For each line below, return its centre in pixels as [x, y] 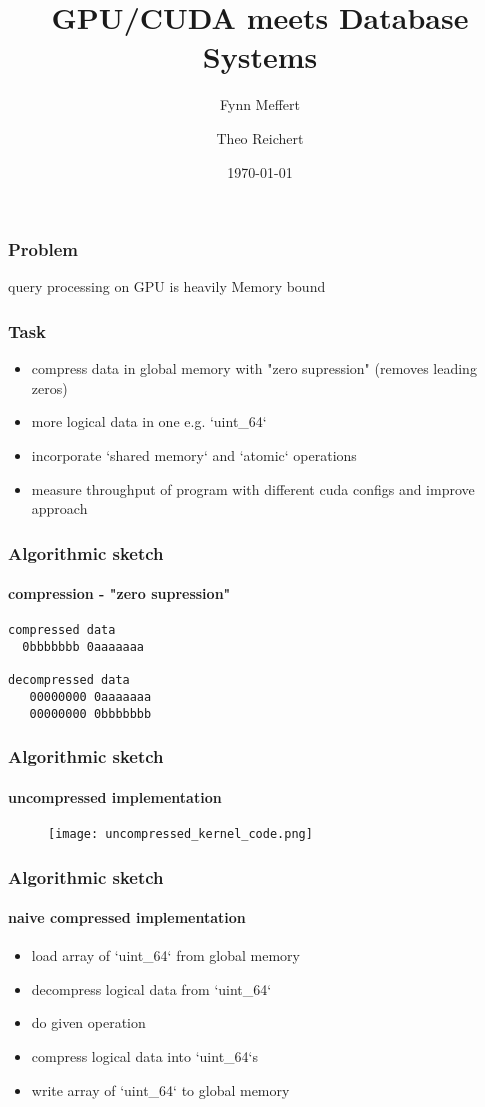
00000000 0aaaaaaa [90, 697]
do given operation [88, 1022]
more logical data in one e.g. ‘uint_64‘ [149, 421]
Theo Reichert [260, 137]
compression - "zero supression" [119, 593]
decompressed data [69, 680]
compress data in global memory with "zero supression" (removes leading [254, 368]
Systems [260, 56]
